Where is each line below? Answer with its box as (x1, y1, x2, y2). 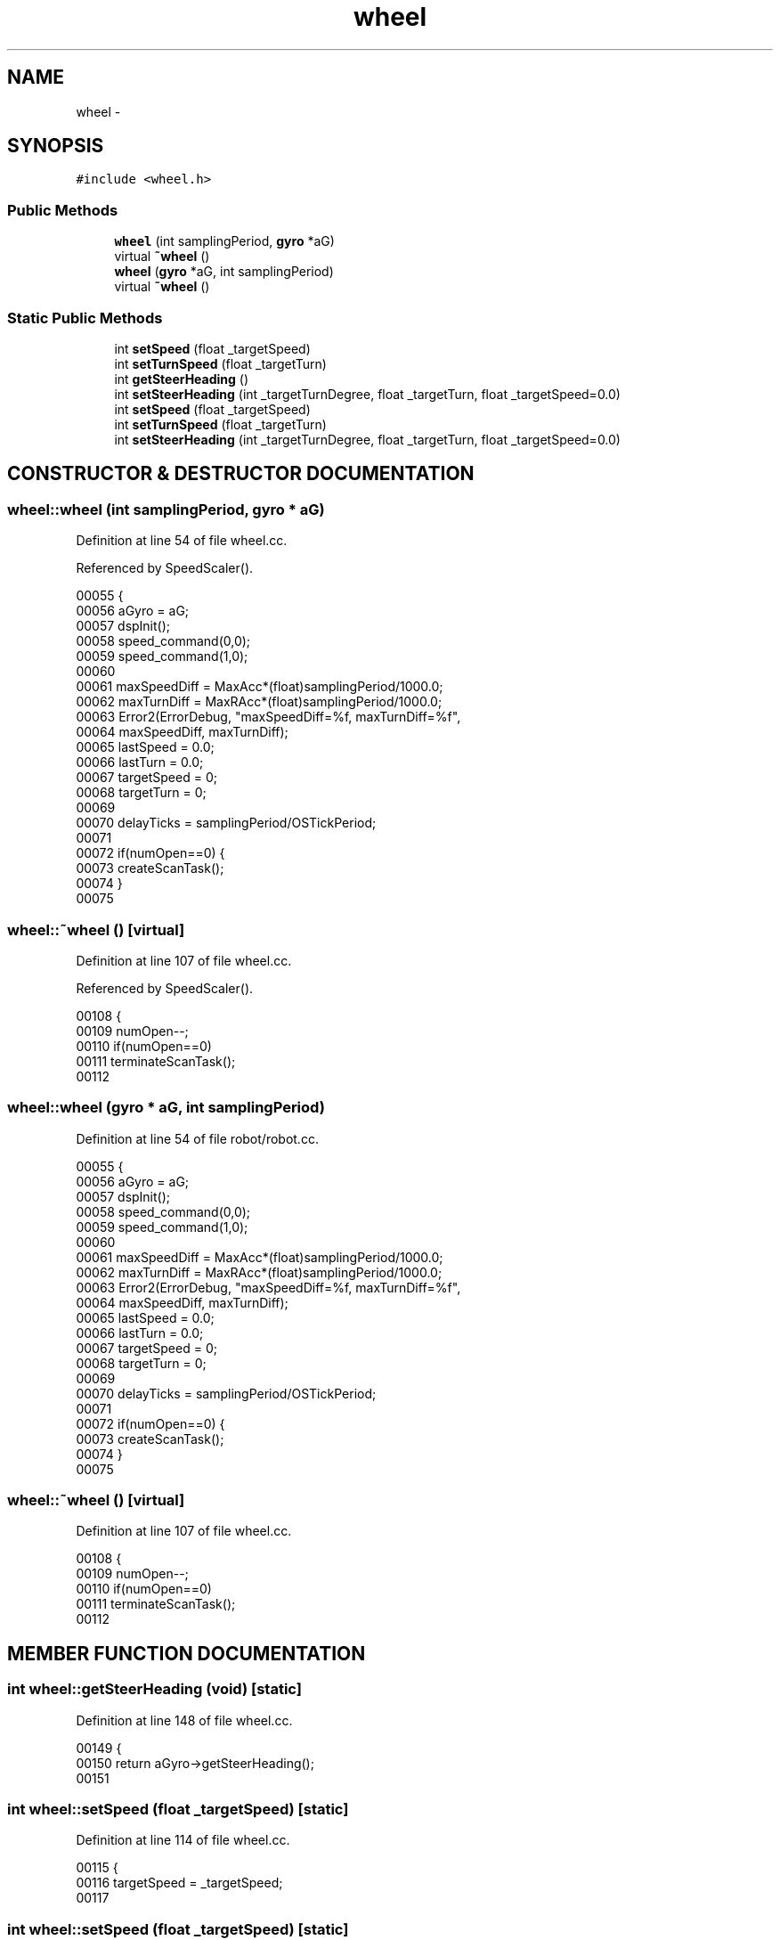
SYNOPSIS (7, 134, 104, 158)
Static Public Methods (7, 308, 163, 327)
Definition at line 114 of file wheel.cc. (76, 1832, 290, 1848)
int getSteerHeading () (114, 371, 249, 387)
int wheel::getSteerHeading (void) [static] (7, 1680, 302, 1699)
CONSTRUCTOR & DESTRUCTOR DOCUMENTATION (7, 462, 475, 485)
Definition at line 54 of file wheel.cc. (76, 533, 288, 549)
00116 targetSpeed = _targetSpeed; (76, 1875, 283, 1891)
